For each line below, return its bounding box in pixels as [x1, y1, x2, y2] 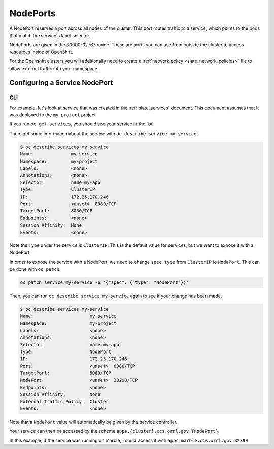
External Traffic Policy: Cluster [20, 399, 109, 404]
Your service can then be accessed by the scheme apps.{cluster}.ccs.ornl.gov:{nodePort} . [9, 428, 220, 434]
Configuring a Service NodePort [9, 79, 113, 87]
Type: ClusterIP [20, 187, 95, 193]
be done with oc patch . [9, 266, 61, 272]
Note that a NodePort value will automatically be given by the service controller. [9, 419, 178, 425]
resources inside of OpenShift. [9, 49, 74, 55]
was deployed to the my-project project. [9, 112, 97, 118]
